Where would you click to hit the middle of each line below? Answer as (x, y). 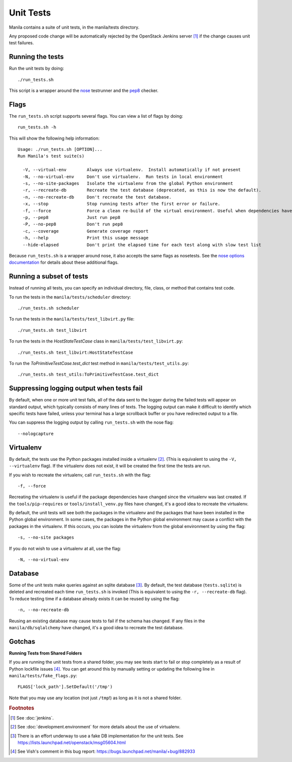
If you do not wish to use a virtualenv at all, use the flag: (65, 548)
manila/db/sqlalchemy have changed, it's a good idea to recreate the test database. (96, 627)
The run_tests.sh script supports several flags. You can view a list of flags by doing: (96, 116)
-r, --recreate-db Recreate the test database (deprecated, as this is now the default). (142, 190)
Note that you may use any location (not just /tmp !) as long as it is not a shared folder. (95, 698)
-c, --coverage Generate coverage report (85, 231)
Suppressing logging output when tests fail (76, 389)
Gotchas (22, 642)
